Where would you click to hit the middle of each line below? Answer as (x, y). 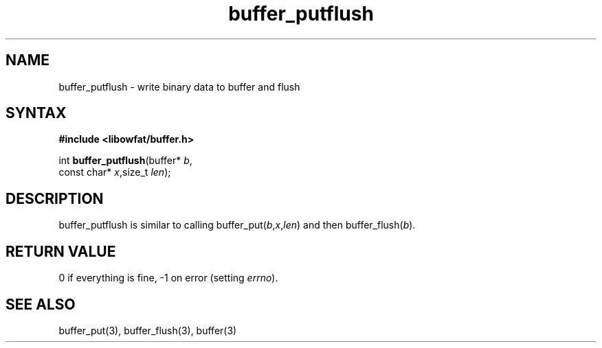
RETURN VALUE (61, 251)
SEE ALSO (41, 304)
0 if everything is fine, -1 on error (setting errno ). (168, 278)
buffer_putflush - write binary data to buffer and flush (179, 86)
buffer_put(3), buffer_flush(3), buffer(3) (148, 330)
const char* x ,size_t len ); (115, 172)
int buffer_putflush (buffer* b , (125, 161)
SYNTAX (36, 113)
